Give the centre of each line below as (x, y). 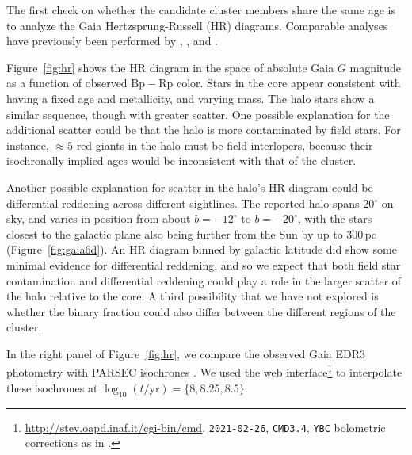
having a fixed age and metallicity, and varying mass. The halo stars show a (191, 98)
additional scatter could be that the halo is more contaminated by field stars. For (204, 130)
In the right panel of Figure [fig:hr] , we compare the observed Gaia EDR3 (186, 353)
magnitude (376, 67)
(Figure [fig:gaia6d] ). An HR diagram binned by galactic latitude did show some (202, 249)
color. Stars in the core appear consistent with (288, 83)
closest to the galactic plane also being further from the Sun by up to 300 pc (192, 233)
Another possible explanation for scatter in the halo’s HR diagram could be (190, 187)
